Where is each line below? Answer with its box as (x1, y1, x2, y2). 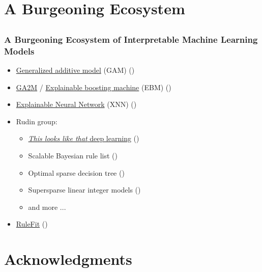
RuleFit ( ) (16, 219, 48, 229)
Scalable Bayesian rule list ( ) (28, 150, 118, 160)
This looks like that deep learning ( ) (28, 133, 139, 144)
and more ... (28, 201, 66, 212)
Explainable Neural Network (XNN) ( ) (16, 99, 137, 110)
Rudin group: (16, 116, 57, 126)
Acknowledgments (4, 249, 132, 269)
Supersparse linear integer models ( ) (28, 184, 141, 195)
